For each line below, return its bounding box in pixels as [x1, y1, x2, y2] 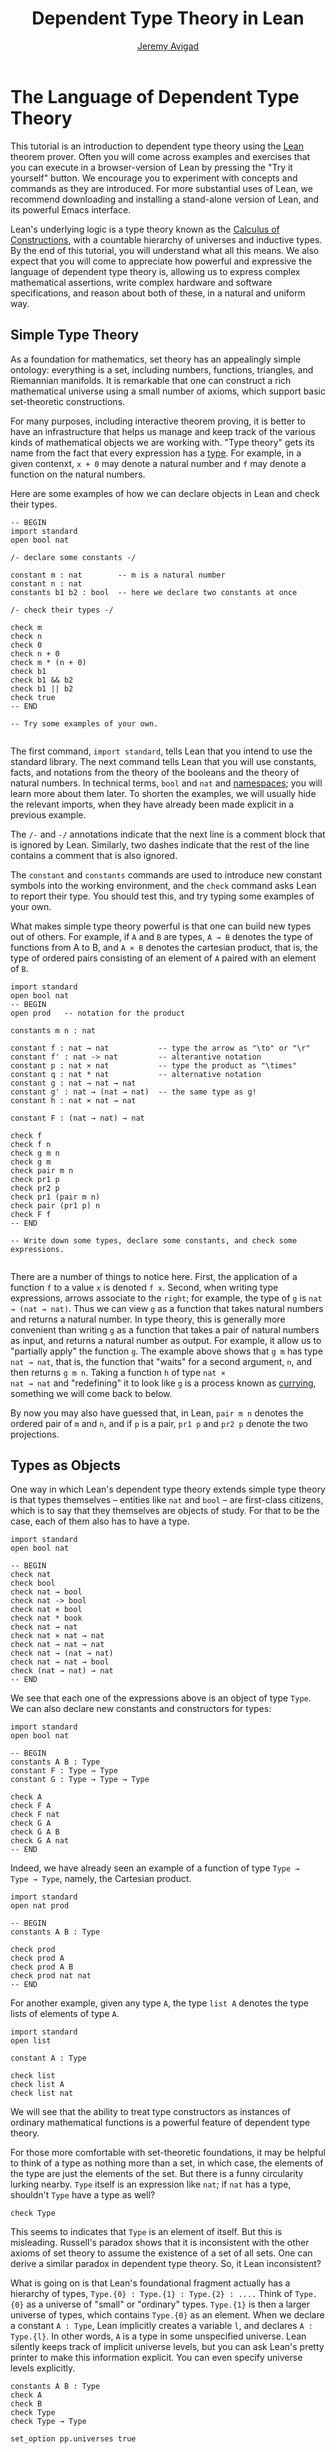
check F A [10, 1801, 52, 1811]
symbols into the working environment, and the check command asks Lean [10, 879, 317, 891]
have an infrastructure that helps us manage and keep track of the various [10, 425, 316, 437]
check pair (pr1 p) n [10, 1200, 101, 1211]
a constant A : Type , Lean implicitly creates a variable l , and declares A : [10, 2320, 314, 2332]
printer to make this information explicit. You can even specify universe [10, 2352, 303, 2364]
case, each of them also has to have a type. [10, 1515, 190, 1527]
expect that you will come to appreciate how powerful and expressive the [10, 255, 313, 267]
